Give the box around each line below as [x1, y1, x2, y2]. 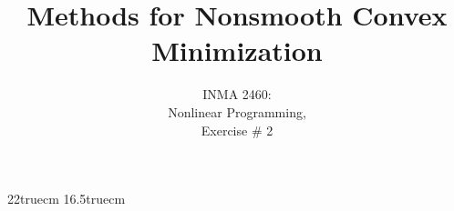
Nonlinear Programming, [168, 102, 306, 121]
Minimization [151, 32, 323, 69]
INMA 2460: [202, 85, 272, 104]
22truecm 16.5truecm [7, 189, 126, 208]
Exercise [201, 120, 248, 139]
